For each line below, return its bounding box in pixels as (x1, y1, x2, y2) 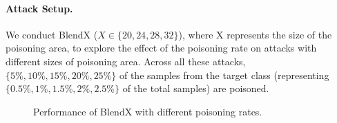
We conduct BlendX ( (6, 27, 98, 41)
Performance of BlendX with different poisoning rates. (33, 104, 262, 118)
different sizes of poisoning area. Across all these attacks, (6, 54, 246, 68)
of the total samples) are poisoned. (122, 81, 269, 96)
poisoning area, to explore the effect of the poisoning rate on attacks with (6, 41, 317, 55)
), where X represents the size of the (178, 27, 332, 41)
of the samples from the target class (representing (119, 67, 329, 82)
